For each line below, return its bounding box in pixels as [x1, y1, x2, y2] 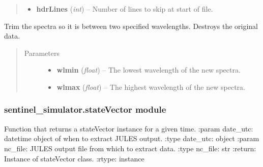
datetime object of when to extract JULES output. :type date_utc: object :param [4, 133, 259, 144]
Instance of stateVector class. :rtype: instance [4, 153, 144, 163]
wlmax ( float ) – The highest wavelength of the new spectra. [56, 81, 245, 92]
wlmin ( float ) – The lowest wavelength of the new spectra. [56, 64, 241, 75]
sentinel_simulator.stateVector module [4, 103, 166, 116]
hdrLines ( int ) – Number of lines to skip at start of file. [36, 4, 213, 14]
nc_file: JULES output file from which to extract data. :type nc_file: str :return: [4, 143, 256, 153]
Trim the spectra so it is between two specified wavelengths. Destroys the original [4, 20, 258, 31]
